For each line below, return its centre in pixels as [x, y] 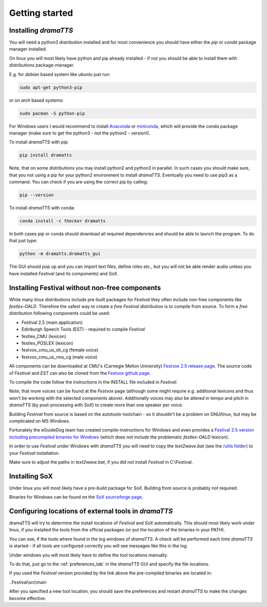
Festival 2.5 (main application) [52, 322]
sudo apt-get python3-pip [51, 87]
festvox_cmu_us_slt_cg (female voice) [60, 350]
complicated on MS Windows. [40, 421]
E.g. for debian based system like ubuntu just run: [60, 74]
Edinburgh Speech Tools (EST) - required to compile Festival [83, 329]
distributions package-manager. [42, 65]
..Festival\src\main [28, 582]
